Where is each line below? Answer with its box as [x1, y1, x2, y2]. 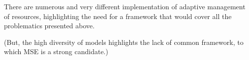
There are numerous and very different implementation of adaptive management [4, 1, 246, 11]
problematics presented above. [4, 20, 95, 31]
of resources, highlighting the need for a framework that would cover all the [4, 11, 232, 21]
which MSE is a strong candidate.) [4, 46, 108, 57]
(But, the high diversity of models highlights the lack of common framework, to [4, 37, 244, 47]
